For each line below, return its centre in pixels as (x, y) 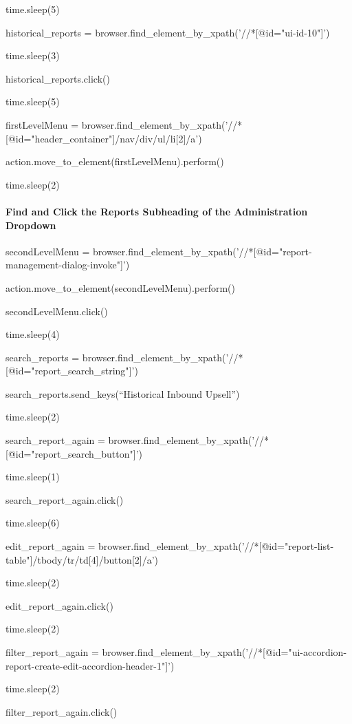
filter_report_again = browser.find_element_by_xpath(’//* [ (135, 652)
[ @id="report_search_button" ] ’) (74, 453)
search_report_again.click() (65, 499)
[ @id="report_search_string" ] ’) (72, 371)
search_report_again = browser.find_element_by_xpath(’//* (137, 440)
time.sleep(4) (33, 334)
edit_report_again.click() (59, 605)
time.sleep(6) (33, 523)
